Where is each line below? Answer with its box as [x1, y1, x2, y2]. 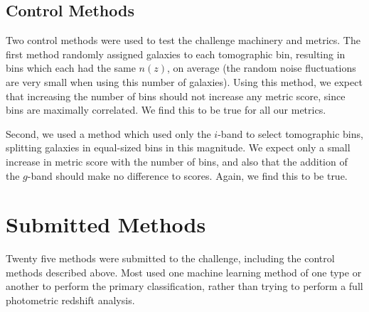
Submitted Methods [6, 210, 206, 239]
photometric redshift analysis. [6, 293, 135, 308]
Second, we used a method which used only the [6, 126, 211, 141]
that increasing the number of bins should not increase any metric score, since [6, 88, 346, 103]
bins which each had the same [6, 60, 136, 75]
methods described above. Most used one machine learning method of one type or [6, 264, 362, 279]
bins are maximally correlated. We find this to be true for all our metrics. [6, 102, 326, 117]
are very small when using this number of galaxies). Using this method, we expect [6, 74, 363, 89]
